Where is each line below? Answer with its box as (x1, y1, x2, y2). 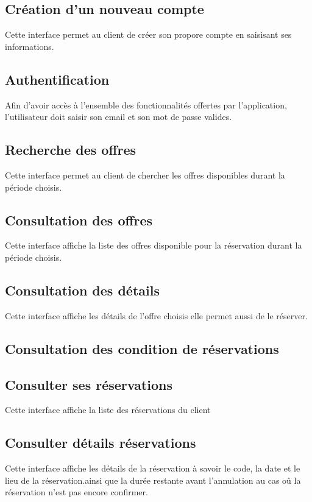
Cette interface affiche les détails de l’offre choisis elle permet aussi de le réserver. (5, 309, 308, 322)
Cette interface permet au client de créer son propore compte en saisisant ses (5, 28, 292, 41)
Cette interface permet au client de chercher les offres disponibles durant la (5, 168, 285, 181)
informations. (5, 40, 54, 52)
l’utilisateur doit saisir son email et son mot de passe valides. (5, 110, 232, 123)
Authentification (5, 69, 110, 88)
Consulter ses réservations (5, 375, 173, 394)
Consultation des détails (5, 280, 160, 299)
